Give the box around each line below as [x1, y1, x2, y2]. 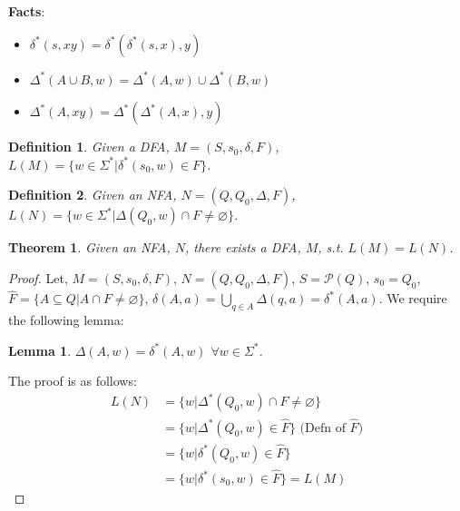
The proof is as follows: [8, 371, 137, 390]
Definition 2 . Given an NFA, [8, 185, 177, 204]
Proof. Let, [8, 268, 68, 287]
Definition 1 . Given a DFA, [8, 137, 170, 156]
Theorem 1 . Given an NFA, [8, 238, 171, 257]
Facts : [8, 2, 45, 20]
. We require [378, 289, 447, 308]
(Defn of [299, 421, 346, 435]
